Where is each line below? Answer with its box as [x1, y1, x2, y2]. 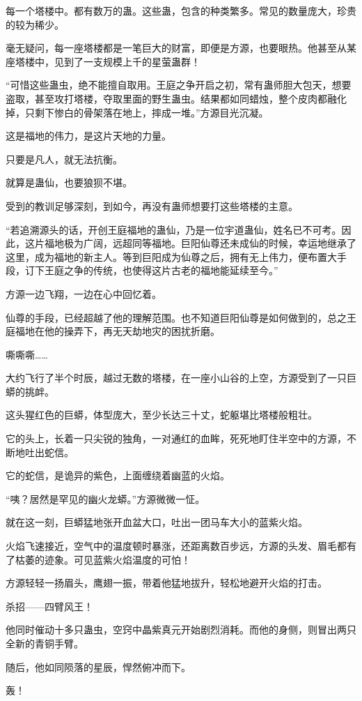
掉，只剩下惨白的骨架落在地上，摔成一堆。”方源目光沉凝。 [6, 105, 269, 119]
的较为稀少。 [6, 17, 64, 31]
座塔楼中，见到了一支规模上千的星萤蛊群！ [6, 54, 200, 68]
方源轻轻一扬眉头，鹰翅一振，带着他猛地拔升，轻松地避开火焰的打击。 [6, 575, 327, 590]
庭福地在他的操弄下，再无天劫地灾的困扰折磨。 [6, 324, 220, 338]
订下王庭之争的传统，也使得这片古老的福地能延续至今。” [24, 263, 278, 278]
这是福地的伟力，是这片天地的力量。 [6, 128, 171, 143]
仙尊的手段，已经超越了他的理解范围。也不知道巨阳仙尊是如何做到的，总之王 [6, 310, 356, 324]
